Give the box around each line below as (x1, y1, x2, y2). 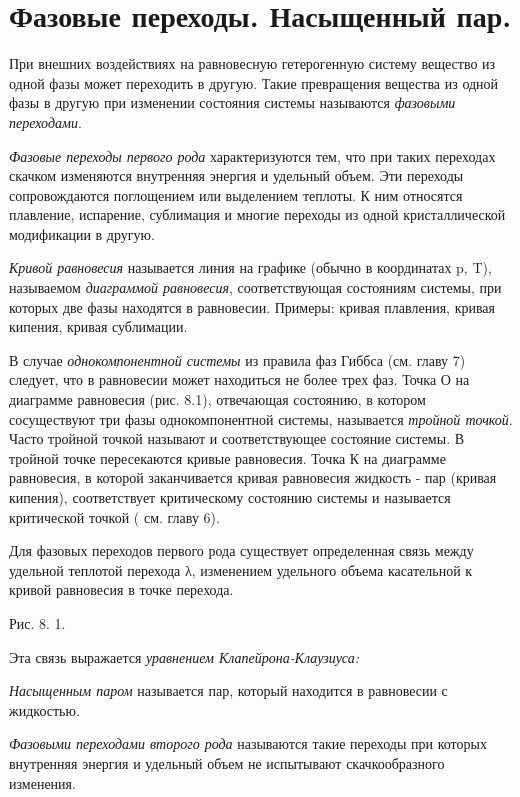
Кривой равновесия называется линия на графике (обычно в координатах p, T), (9, 257, 492, 278)
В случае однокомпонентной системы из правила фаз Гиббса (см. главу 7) (9, 349, 466, 370)
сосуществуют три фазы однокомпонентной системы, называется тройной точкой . (9, 408, 513, 429)
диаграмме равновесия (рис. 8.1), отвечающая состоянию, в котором (9, 389, 426, 410)
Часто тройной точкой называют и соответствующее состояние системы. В (9, 428, 465, 449)
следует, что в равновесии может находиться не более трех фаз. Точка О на (9, 369, 470, 390)
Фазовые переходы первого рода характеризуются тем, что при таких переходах (9, 145, 496, 166)
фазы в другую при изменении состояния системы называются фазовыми (9, 92, 456, 113)
